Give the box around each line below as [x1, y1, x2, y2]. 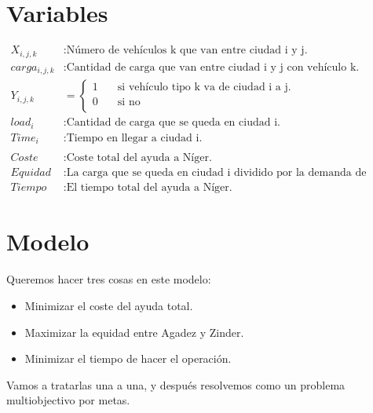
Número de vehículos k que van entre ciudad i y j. [66, 45, 308, 57]
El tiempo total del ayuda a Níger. [66, 182, 232, 194]
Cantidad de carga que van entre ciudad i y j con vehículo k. [66, 61, 360, 73]
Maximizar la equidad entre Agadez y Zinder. [24, 323, 244, 340]
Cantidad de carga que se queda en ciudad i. [66, 117, 280, 129]
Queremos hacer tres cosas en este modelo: [6, 271, 211, 287]
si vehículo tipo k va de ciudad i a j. [117, 82, 291, 93]
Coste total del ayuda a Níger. [66, 152, 212, 164]
